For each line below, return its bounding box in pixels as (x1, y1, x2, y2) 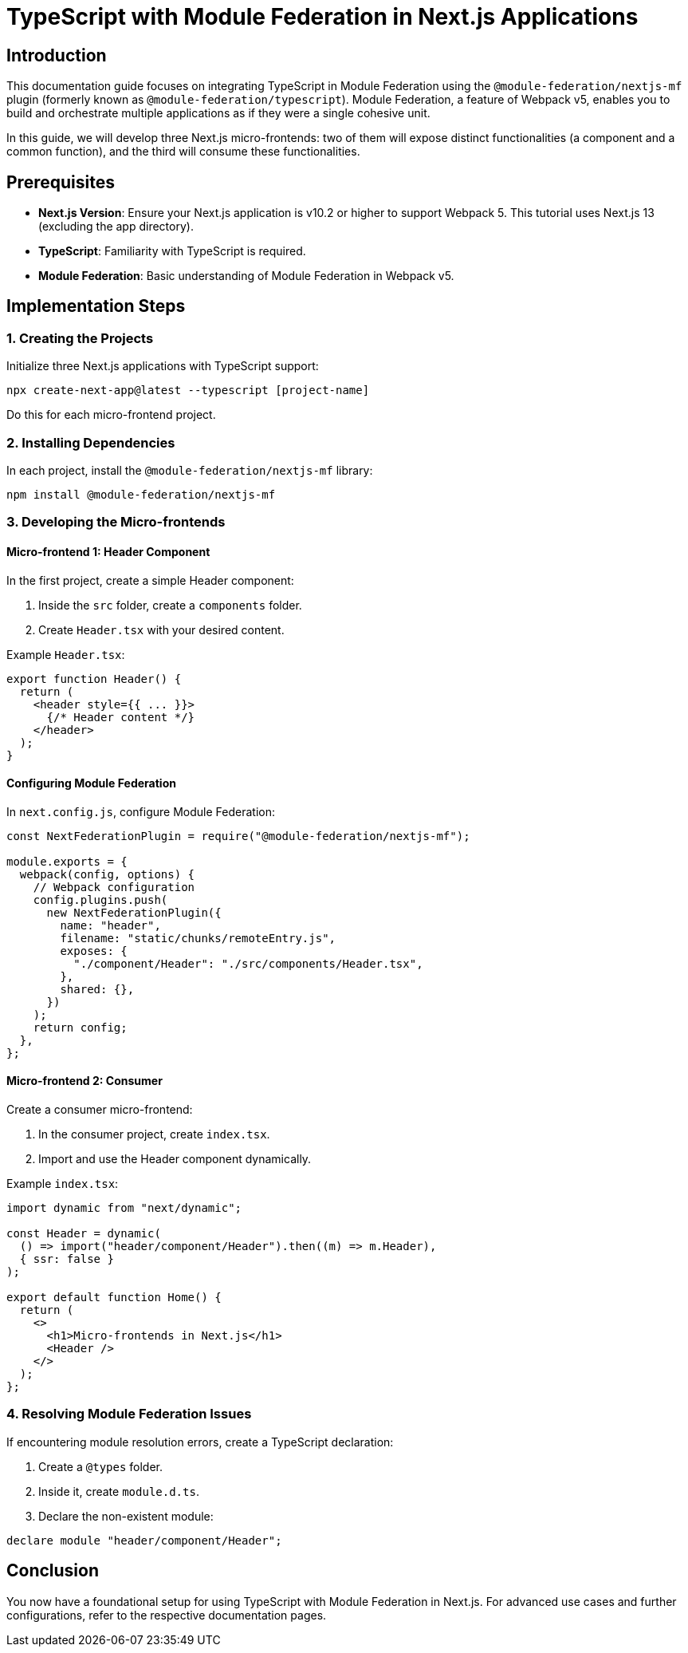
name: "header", (60, 918, 161, 932)
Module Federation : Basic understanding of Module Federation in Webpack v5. (38, 269, 454, 283)
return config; (33, 1020, 128, 1034)
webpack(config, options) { (19, 867, 195, 881)
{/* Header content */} (46, 710, 195, 724)
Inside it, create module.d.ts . (38, 1484, 199, 1498)
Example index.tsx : (6, 1177, 119, 1191)
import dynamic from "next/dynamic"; (6, 1201, 242, 1215)
